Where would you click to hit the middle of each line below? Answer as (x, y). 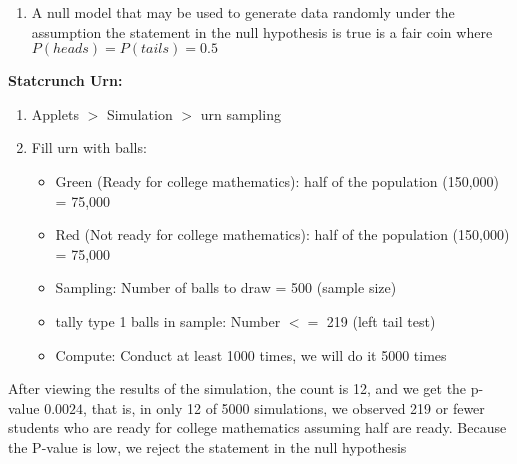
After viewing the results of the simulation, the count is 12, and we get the (237, 388)
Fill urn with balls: (89, 147)
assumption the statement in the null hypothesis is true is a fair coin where (262, 31)
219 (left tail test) (381, 320)
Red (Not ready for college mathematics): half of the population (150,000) (282, 234)
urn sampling (240, 113)
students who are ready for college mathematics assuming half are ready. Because (257, 427)
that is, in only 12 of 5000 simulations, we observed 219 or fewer (288, 407)
